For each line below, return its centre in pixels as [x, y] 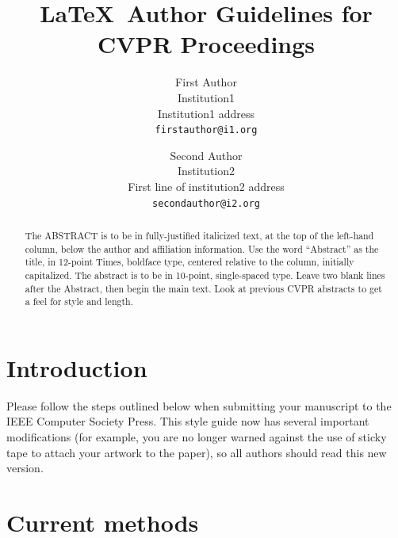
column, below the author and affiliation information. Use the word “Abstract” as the [202, 248]
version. [25, 468]
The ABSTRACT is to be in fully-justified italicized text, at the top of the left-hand [199, 235]
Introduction [77, 367]
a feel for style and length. [79, 301]
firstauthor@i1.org [206, 130]
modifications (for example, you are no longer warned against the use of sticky [197, 437]
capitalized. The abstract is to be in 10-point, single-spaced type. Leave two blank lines [205, 275]
